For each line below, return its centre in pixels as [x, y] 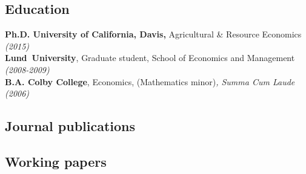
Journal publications [70, 126]
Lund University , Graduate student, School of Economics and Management [150, 58]
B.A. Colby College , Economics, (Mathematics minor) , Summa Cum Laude [150, 81]
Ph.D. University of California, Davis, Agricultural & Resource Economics [153, 34]
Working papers [56, 161]
